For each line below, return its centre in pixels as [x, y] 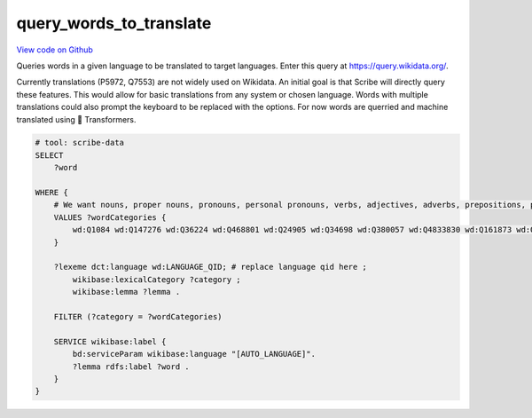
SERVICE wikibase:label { [110, 341]
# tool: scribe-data [79, 143]
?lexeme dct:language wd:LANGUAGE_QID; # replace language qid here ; [211, 267]
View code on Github [55, 50]
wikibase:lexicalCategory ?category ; [156, 279]
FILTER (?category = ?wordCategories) [138, 316]
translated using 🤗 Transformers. [76, 119]
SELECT [49, 155]
